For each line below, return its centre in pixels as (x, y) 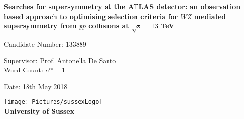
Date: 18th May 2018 (36, 86)
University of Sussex (39, 110)
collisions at (109, 26)
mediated (210, 16)
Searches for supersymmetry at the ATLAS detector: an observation (122, 6)
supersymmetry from (40, 26)
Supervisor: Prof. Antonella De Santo (60, 60)
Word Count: (24, 70)
